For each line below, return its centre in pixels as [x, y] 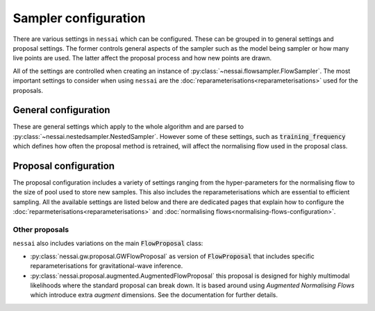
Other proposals [41, 230]
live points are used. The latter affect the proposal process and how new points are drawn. [142, 58]
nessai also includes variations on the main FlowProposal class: [108, 244]
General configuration [61, 110]
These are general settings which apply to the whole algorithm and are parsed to [128, 127]
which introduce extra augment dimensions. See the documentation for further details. [154, 295]
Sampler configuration [79, 18]
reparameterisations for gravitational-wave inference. [107, 266]
